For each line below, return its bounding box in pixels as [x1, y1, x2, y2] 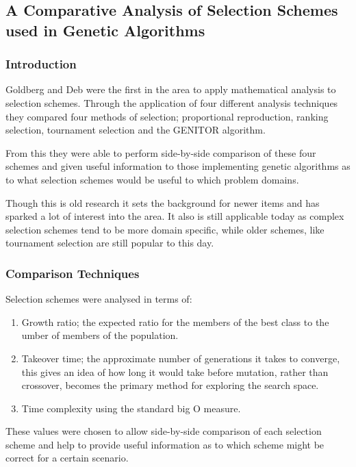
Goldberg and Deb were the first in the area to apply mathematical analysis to [5, 82, 336, 97]
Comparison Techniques [5, 264, 140, 281]
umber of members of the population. [21, 328, 179, 342]
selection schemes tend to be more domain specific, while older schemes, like [5, 222, 325, 236]
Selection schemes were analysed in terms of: [5, 292, 192, 306]
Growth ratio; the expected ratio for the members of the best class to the [21, 314, 329, 329]
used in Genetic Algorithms [5, 19, 205, 40]
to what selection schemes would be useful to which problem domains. [5, 172, 299, 186]
